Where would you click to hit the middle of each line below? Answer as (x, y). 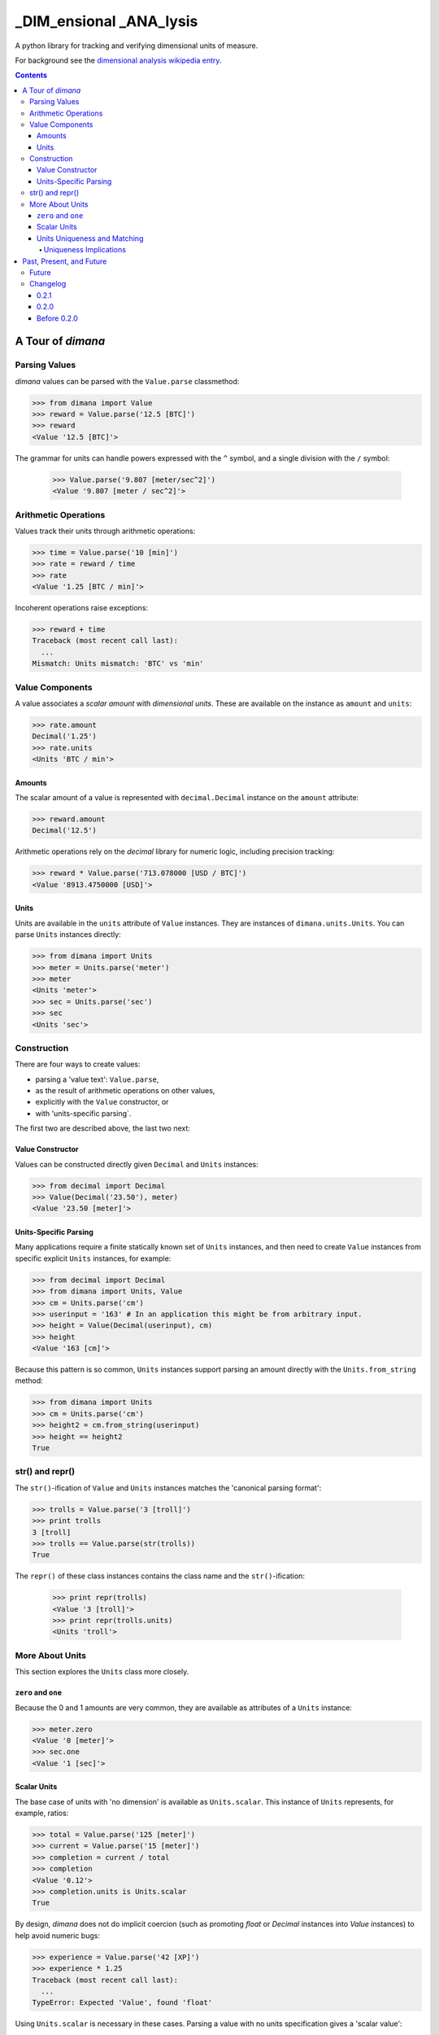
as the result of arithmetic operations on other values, (125, 1091)
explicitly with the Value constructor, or (102, 1102)
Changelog (48, 284)
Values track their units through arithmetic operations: (105, 531)
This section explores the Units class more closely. (102, 1672)
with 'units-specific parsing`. (83, 1113)
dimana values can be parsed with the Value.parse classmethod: (127, 381)
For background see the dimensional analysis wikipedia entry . (118, 60)
